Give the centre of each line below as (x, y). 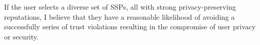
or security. (21, 36)
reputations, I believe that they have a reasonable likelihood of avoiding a (120, 16)
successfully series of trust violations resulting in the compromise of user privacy (130, 27)
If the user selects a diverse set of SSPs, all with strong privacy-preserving (120, 7)
